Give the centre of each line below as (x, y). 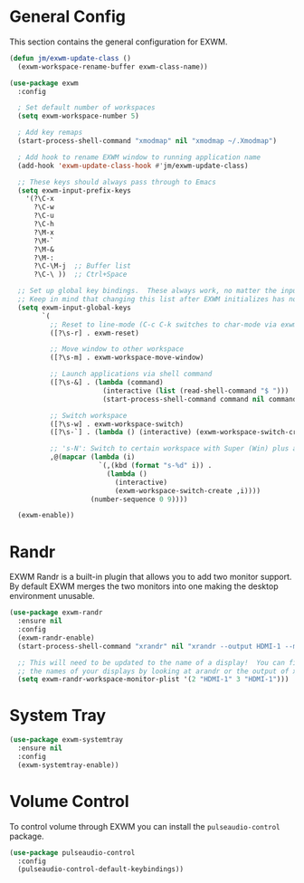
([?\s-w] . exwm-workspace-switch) (116, 424)
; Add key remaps (50, 133)
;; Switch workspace (88, 415)
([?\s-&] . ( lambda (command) (107, 383)
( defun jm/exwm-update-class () (70, 58)
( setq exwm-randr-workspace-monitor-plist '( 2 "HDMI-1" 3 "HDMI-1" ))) (153, 679)
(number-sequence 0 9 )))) (139, 499)
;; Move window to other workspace (116, 349)
